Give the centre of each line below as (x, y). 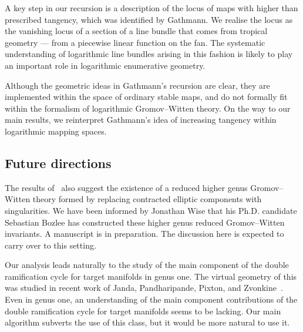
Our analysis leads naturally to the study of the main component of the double (147, 265)
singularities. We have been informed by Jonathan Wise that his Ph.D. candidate (151, 210)
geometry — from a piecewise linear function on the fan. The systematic (135, 42)
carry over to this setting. (51, 245)
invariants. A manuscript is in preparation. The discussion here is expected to (144, 234)
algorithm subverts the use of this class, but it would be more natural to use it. (147, 322)
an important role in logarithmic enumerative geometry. (105, 65)
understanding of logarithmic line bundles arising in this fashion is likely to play (149, 54)
